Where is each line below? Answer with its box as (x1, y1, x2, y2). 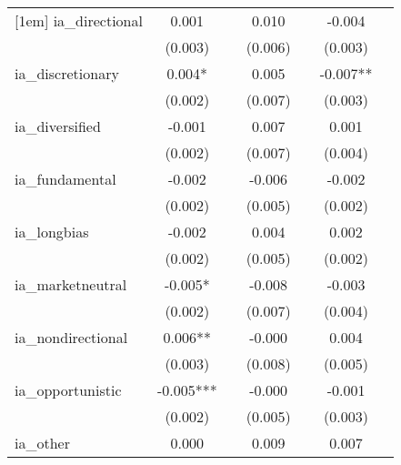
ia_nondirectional (15, 327, 128, 348)
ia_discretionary (15, 63, 119, 84)
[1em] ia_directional (15, 10, 143, 31)
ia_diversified (15, 116, 101, 136)
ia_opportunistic (15, 379, 122, 400)
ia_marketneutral (15, 274, 127, 295)
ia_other (15, 432, 70, 453)
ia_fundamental (15, 168, 116, 189)
